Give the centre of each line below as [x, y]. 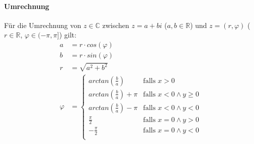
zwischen [116, 25]
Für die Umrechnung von [43, 25]
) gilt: [68, 35]
